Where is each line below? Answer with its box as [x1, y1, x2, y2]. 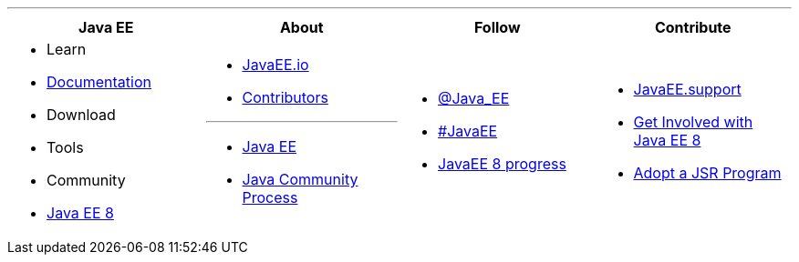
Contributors [242, 88, 328, 106]
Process [242, 188, 298, 207]
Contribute [654, 18, 732, 36]
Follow [473, 18, 521, 36]
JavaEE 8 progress [438, 155, 566, 173]
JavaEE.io [242, 55, 309, 74]
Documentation [47, 73, 151, 91]
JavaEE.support [633, 80, 742, 98]
